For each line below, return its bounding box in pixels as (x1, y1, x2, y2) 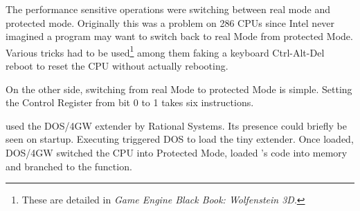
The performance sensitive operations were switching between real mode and (6, 2, 331, 16)
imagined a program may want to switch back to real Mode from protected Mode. (6, 29, 353, 43)
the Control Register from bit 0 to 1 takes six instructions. (6, 95, 254, 110)
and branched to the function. (6, 159, 132, 173)
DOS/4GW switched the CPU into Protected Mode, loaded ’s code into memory (6, 145, 348, 159)
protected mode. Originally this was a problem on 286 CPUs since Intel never (6, 15, 335, 30)
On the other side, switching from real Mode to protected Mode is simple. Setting (6, 81, 352, 96)
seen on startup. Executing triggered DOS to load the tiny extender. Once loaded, (6, 132, 354, 146)
